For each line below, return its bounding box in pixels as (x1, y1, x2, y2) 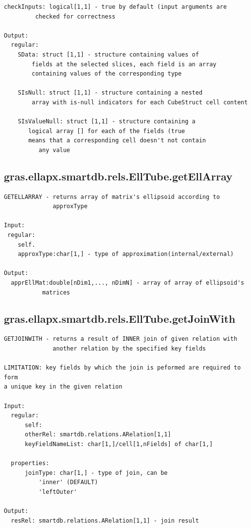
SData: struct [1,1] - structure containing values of (18, 51, 199, 58)
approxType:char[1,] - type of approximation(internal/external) (18, 251, 234, 258)
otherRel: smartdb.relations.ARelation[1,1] (24, 431, 171, 438)
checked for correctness (35, 13, 116, 20)
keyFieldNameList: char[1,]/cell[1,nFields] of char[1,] (24, 440, 213, 448)
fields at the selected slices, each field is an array (32, 60, 216, 68)
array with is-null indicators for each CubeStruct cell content (32, 98, 248, 106)
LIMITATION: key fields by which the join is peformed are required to (4, 364, 241, 372)
